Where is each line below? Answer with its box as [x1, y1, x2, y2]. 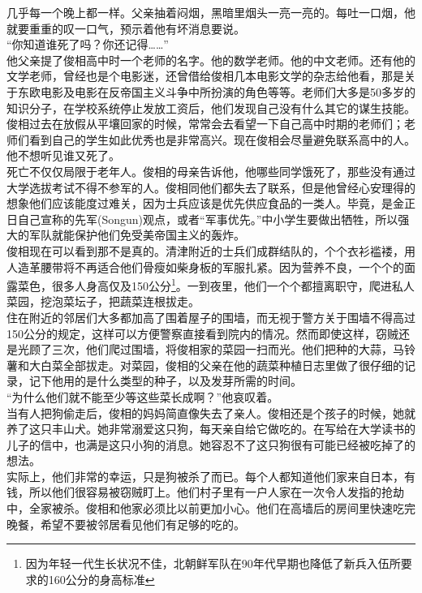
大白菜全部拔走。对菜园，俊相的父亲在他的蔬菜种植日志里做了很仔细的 [28, 356, 404, 373]
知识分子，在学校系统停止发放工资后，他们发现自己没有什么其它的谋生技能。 [6, 99, 416, 116]
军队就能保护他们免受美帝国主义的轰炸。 [28, 226, 245, 243]
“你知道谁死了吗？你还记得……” [6, 36, 169, 53]
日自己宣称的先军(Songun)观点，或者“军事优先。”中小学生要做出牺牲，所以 [6, 210, 398, 227]
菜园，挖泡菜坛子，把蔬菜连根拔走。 [6, 293, 200, 310]
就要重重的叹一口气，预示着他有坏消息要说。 [6, 19, 245, 37]
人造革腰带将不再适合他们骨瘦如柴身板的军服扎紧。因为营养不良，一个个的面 [6, 258, 416, 275]
